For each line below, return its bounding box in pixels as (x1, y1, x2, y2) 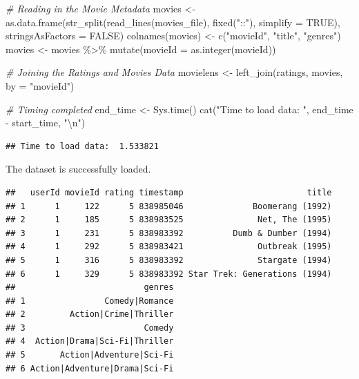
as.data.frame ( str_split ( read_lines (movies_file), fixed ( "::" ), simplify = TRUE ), (6, 14, 340, 29)
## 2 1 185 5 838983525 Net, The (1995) (6, 215, 332, 225)
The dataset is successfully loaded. (6, 162, 151, 176)
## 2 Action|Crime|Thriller (6, 309, 174, 320)
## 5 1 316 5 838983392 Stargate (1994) (6, 255, 332, 265)
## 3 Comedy (6, 322, 174, 333)
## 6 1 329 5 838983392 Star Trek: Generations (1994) (6, 269, 332, 279)
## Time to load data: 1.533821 (6, 141, 159, 151)
